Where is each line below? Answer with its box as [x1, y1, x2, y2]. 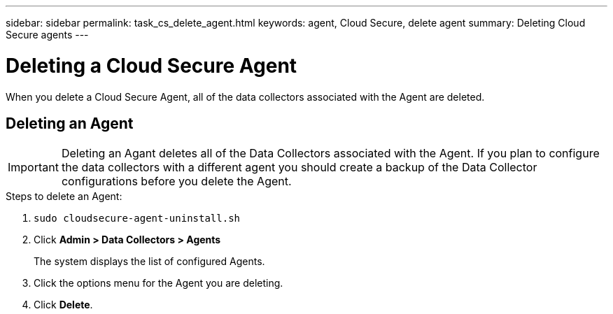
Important [8, 160, 59, 175]
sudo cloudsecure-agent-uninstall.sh [34, 213, 241, 224]
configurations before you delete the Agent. [61, 174, 292, 189]
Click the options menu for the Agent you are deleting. [34, 277, 283, 290]
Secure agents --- [6, 29, 89, 41]
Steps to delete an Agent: [6, 190, 122, 203]
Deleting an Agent [6, 114, 134, 132]
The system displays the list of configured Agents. [34, 255, 265, 268]
